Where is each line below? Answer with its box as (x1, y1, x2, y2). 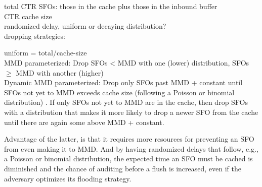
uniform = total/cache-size (4, 47, 87, 58)
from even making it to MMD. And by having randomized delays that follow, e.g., (4, 143, 258, 154)
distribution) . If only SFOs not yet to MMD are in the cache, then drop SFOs (4, 97, 248, 107)
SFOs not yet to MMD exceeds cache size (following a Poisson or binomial (4, 87, 235, 97)
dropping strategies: (4, 30, 65, 41)
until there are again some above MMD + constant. (4, 116, 164, 127)
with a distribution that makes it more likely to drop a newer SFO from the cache (4, 106, 258, 117)
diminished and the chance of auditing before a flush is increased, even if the (4, 163, 242, 173)
